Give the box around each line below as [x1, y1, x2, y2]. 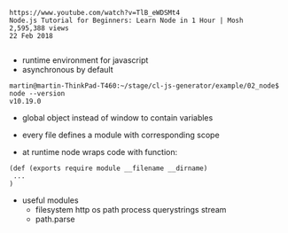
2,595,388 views [9, 24, 69, 33]
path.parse [35, 214, 75, 224]
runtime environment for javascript [21, 55, 149, 66]
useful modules [21, 195, 79, 206]
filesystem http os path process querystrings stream [35, 205, 227, 214]
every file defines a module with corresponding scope [21, 129, 220, 140]
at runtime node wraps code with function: [21, 147, 178, 157]
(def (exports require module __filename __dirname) [9, 164, 208, 173]
